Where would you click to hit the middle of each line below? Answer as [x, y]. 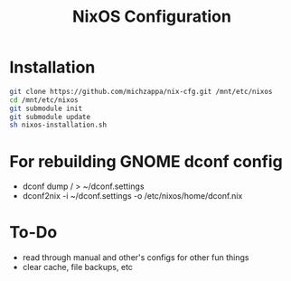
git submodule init [46, 108]
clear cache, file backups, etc [78, 267]
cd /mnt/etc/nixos [44, 100]
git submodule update [50, 117]
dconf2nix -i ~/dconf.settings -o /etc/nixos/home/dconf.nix [132, 196]
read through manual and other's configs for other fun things [136, 258]
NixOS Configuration [152, 17]
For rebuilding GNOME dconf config [146, 161]
